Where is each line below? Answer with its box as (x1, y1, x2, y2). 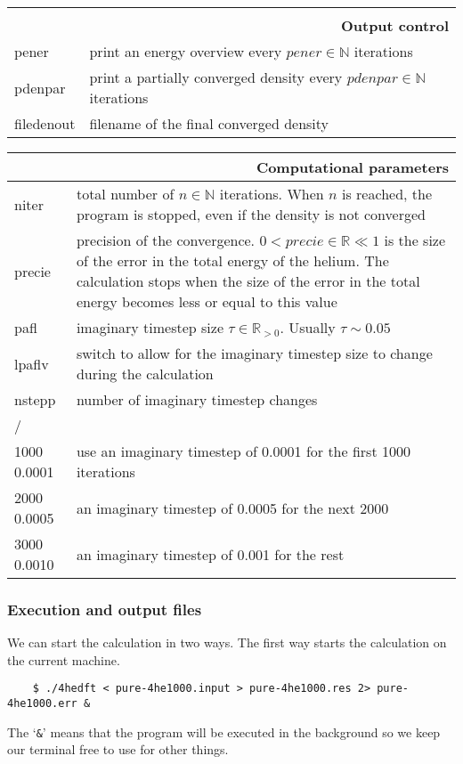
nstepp (14, 389, 56, 410)
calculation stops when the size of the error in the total (76, 271, 420, 291)
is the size (384, 230, 446, 250)
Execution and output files (7, 597, 202, 620)
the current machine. (7, 650, 120, 669)
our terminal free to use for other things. (7, 740, 229, 759)
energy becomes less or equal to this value (76, 291, 337, 312)
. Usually (280, 317, 336, 337)
